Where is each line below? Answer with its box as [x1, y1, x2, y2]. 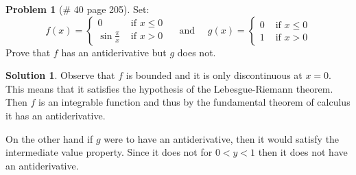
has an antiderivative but [61, 45, 167, 59]
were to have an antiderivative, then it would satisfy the [104, 131, 340, 145]
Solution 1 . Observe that [5, 68, 115, 82]
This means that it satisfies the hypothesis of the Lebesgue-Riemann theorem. [5, 81, 333, 95]
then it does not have [258, 145, 348, 159]
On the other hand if [5, 131, 93, 145]
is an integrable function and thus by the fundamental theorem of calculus [38, 95, 351, 109]
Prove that [5, 45, 51, 59]
